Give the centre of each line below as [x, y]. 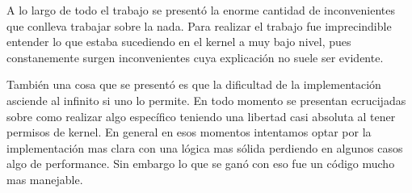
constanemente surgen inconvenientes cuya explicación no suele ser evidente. [195, 57]
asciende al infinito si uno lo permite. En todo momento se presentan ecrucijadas [206, 100]
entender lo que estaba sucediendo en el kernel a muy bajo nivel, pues [179, 42]
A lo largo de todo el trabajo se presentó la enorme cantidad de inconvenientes [201, 10]
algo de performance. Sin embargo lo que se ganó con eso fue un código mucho [201, 164]
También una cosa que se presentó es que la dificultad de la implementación [194, 84]
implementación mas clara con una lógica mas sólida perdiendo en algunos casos [205, 147]
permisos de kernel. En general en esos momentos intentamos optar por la [189, 132]
